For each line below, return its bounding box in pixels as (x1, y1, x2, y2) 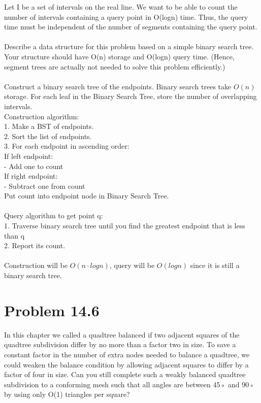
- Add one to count (4, 160, 63, 171)
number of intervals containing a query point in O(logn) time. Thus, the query (4, 11, 248, 22)
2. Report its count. (4, 240, 66, 251)
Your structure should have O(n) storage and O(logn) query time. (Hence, (4, 51, 235, 61)
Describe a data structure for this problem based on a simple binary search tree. (4, 41, 254, 52)
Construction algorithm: (4, 111, 79, 121)
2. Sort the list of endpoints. (4, 130, 92, 141)
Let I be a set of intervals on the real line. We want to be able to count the (4, 2, 238, 12)
